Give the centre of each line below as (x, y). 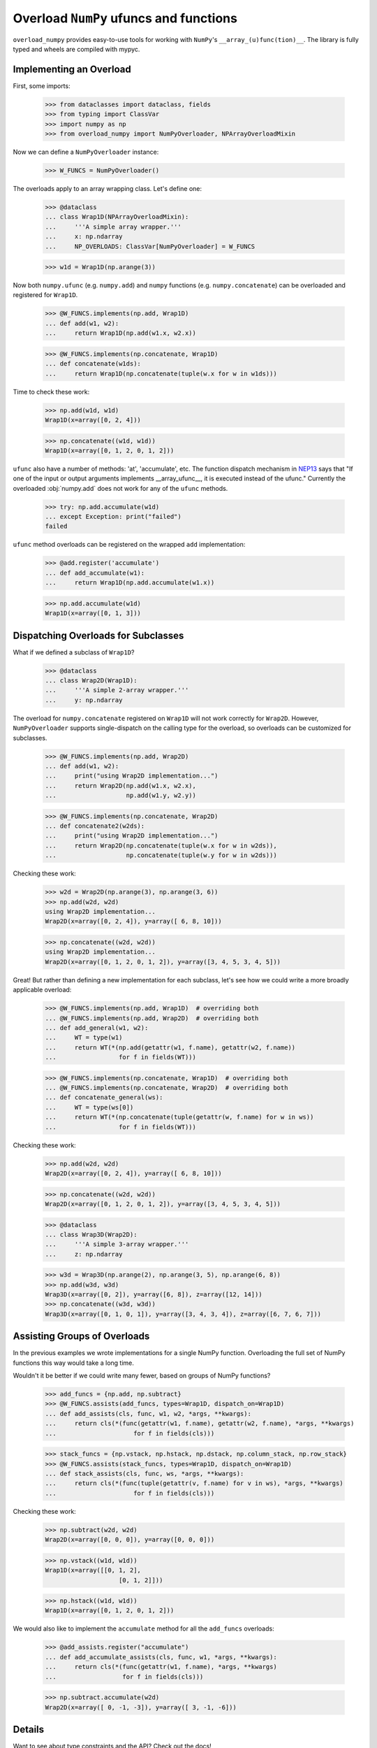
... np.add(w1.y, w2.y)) (121, 796)
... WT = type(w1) (84, 1038)
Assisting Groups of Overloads (81, 1337)
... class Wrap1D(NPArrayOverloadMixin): (117, 217)
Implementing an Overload (72, 69)
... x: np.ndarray (84, 237)
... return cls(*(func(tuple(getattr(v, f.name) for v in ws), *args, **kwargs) (194, 1483)
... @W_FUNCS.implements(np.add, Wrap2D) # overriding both (152, 1018)
